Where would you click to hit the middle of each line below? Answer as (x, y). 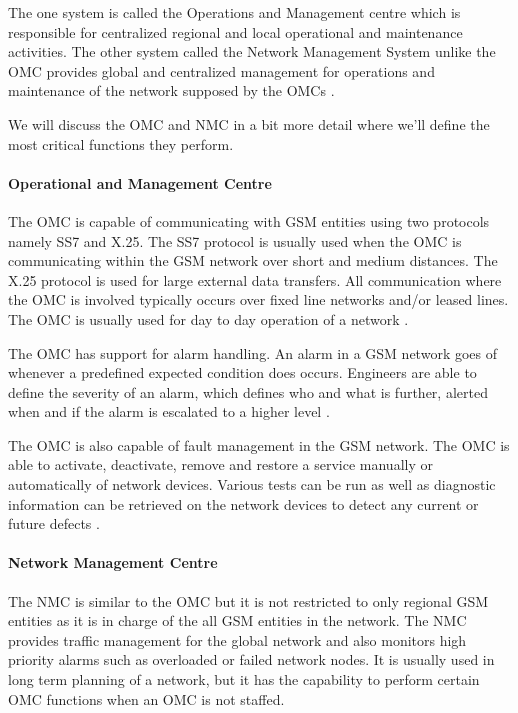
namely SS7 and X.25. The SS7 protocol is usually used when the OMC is (235, 240)
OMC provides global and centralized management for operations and (221, 70)
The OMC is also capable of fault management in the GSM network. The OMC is (259, 444)
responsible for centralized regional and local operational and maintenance (235, 31)
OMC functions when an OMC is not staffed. (146, 698)
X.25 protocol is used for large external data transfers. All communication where (255, 279)
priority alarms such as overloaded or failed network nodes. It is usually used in (251, 659)
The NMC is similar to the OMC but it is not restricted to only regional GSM (248, 600)
